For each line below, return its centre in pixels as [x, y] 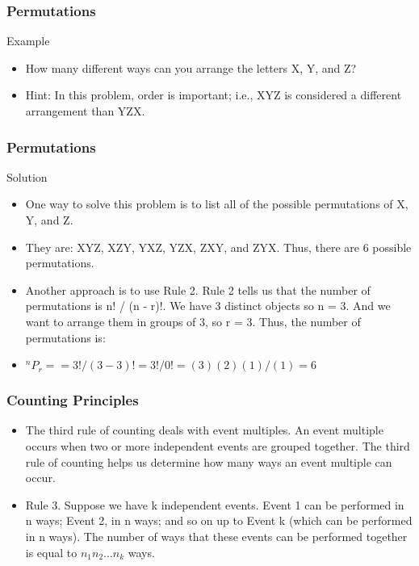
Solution [27, 176]
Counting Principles [73, 400]
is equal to [51, 552]
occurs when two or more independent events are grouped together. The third [218, 445]
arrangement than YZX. [85, 111]
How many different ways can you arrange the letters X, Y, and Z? [191, 67]
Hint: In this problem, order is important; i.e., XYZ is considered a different [214, 95]
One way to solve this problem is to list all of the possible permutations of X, [217, 204]
